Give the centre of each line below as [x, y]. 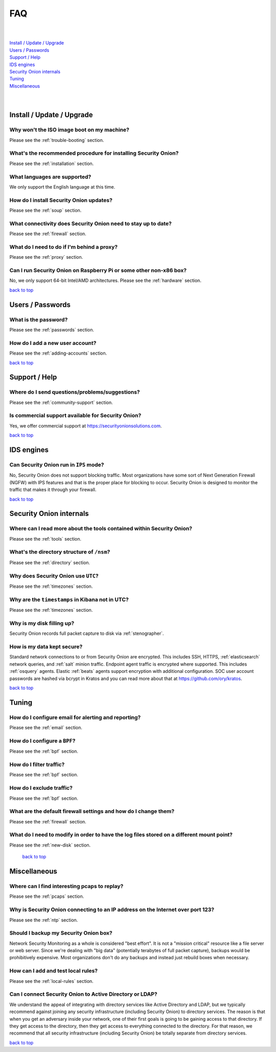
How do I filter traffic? [37, 765]
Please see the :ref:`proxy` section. [46, 257]
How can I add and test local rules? [54, 971]
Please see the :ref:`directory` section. [50, 562]
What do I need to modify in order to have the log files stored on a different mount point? [121, 835]
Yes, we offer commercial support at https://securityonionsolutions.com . [86, 426]
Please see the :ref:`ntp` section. [44, 920]
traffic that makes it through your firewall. [53, 490]
